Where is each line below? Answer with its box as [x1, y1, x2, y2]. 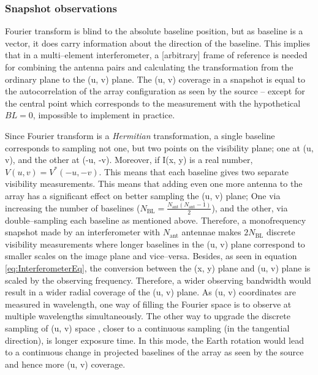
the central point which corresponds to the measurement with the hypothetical [5, 96, 301, 109]
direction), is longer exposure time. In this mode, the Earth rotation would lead [5, 333, 304, 346]
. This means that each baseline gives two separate [99, 165, 289, 178]
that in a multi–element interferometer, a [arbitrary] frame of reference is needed [5, 48, 308, 61]
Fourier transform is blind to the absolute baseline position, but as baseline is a [5, 25, 303, 37]
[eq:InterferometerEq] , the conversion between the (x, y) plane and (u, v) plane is [5, 262, 311, 275]
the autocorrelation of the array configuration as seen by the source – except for [5, 85, 305, 97]
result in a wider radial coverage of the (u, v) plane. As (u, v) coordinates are [5, 286, 296, 298]
